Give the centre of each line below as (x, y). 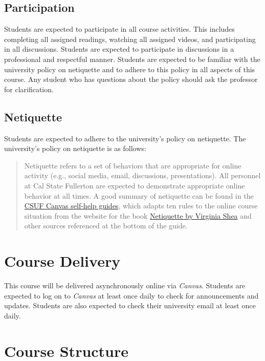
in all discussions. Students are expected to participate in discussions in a (119, 49)
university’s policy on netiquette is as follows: (75, 148)
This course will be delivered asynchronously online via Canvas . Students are (125, 285)
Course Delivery (62, 261)
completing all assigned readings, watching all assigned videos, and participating (130, 39)
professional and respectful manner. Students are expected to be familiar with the (132, 59)
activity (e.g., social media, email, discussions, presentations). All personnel (142, 175)
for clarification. (29, 89)
